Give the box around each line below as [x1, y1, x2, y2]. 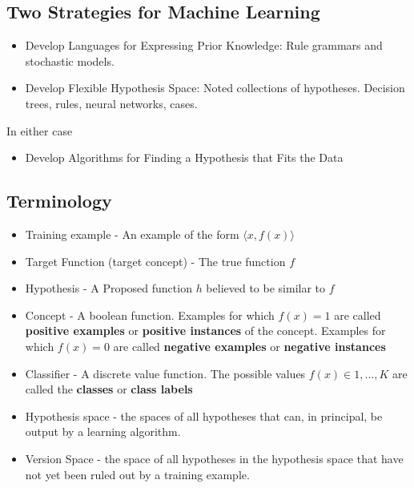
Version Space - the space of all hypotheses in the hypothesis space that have [25, 450, 404, 466]
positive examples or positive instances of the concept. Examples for [25, 322, 386, 339]
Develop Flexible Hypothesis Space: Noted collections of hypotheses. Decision [25, 79, 405, 96]
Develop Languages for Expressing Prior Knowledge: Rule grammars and [25, 37, 383, 54]
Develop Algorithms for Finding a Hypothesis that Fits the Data [25, 149, 344, 166]
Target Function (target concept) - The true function [25, 252, 286, 269]
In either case [6, 122, 73, 139]
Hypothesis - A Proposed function [25, 280, 192, 296]
